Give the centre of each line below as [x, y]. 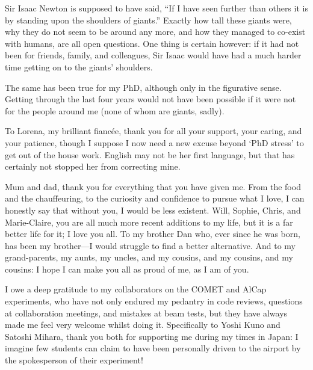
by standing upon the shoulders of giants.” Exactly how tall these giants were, [148, 20]
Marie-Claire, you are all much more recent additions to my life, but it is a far [149, 222]
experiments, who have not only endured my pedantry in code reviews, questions [154, 301]
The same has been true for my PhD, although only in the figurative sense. [143, 87]
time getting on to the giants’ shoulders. [79, 66]
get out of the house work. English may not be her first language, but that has [150, 154]
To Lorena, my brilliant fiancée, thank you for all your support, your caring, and [153, 131]
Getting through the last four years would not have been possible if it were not [150, 99]
